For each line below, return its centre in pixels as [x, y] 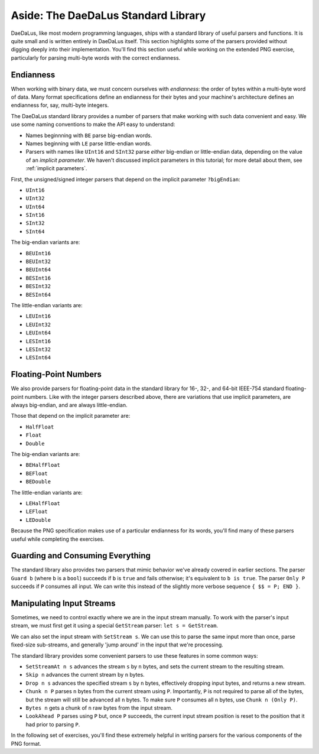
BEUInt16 [38, 253]
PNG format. [26, 743]
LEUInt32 [38, 324]
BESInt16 [38, 278]
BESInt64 [38, 295]
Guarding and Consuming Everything [81, 556]
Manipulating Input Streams [63, 603]
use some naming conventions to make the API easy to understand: [93, 125]
